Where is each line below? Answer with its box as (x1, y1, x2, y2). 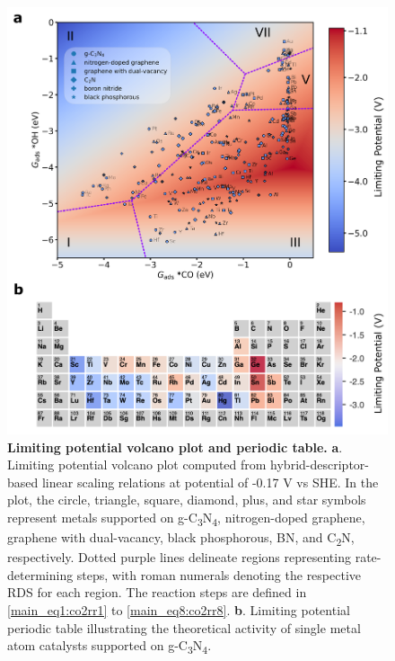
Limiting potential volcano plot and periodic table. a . (7, 437, 343, 456)
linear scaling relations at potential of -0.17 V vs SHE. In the (41, 472, 379, 491)
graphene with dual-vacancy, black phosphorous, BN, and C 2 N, (7, 528, 355, 549)
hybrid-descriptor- (270, 455, 369, 474)
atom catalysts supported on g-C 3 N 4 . (7, 636, 212, 657)
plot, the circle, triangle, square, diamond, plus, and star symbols (7, 490, 366, 509)
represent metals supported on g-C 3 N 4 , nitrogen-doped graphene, (7, 508, 365, 529)
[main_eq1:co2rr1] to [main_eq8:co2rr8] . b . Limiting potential (7, 601, 350, 620)
